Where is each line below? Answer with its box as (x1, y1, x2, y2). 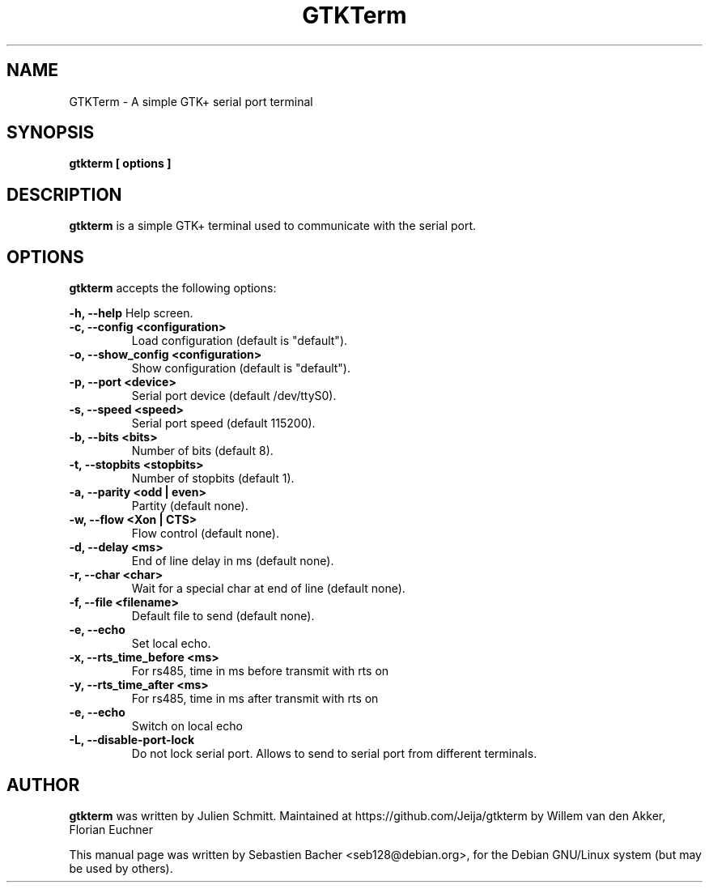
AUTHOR (6, 774, 80, 795)
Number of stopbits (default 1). (131, 471, 295, 486)
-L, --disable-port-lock (69, 733, 195, 747)
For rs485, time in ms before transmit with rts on (131, 664, 389, 678)
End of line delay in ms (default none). (131, 554, 334, 568)
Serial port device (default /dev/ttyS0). (131, 389, 337, 403)
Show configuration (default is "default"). (131, 361, 351, 376)
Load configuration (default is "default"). (131, 334, 348, 348)
